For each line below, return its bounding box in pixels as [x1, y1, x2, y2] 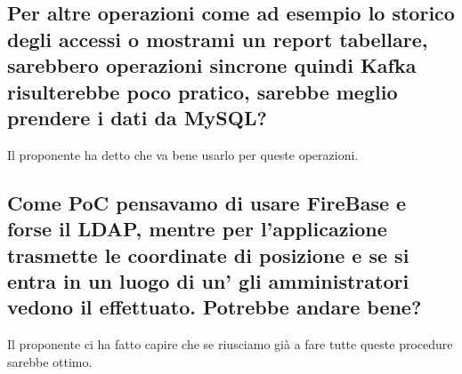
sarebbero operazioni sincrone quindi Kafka [7, 52, 417, 79]
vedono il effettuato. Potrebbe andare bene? [7, 293, 422, 321]
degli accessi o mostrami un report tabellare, [7, 25, 428, 52]
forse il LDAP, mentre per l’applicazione [7, 215, 387, 243]
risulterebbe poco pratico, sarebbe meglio [7, 77, 398, 105]
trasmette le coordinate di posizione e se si [7, 241, 409, 268]
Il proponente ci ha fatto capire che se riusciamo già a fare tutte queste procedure [7, 335, 453, 354]
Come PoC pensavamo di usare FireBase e [7, 188, 407, 216]
